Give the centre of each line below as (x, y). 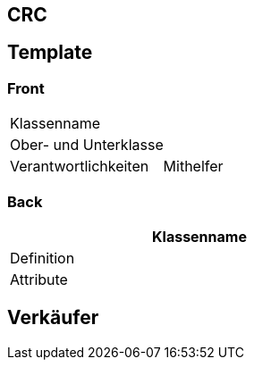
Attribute (39, 279)
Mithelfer (193, 167)
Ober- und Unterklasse (87, 145)
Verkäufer (53, 318)
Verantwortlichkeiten (80, 167)
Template (50, 53)
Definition (42, 258)
